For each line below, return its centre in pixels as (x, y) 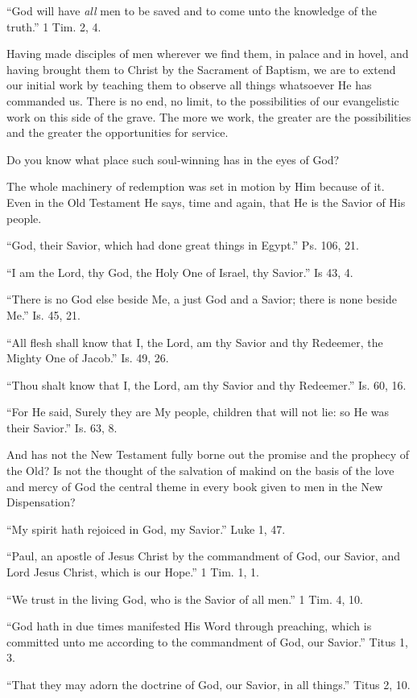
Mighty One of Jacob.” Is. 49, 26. (88, 358)
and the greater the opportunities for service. (118, 132)
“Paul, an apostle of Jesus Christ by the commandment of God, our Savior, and (203, 556)
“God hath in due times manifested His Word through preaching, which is (189, 626)
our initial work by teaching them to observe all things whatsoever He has (189, 85)
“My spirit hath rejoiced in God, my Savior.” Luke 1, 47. (146, 529)
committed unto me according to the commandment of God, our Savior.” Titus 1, (207, 641)
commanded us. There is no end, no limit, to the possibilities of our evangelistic (203, 100)
